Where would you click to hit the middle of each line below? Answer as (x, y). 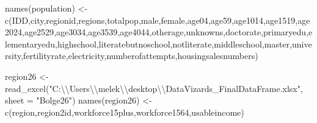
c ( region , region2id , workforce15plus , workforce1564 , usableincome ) (125, 112)
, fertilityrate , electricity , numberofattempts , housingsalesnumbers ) (140, 56)
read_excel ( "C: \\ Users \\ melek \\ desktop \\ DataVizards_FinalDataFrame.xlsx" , (154, 88)
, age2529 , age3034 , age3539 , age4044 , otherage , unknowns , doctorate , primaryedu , (166, 32)
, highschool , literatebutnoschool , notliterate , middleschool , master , (174, 44)
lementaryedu (30, 44)
